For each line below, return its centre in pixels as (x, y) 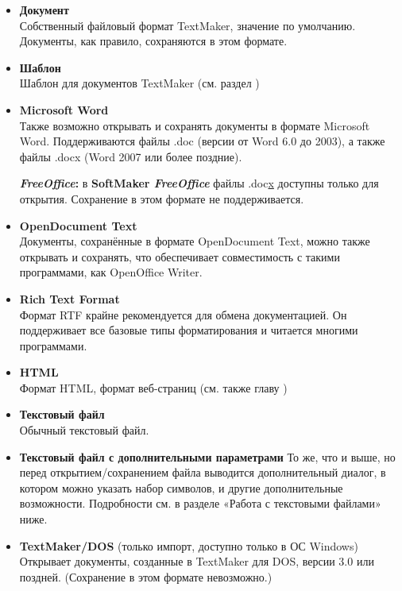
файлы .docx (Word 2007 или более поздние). (131, 156)
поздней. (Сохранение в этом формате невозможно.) (146, 576)
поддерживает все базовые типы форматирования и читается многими (189, 330)
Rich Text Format (70, 298)
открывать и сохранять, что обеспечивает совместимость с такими (180, 256)
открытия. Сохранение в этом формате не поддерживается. (162, 198)
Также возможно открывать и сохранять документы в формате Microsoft (195, 125)
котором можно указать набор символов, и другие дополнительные (181, 487)
